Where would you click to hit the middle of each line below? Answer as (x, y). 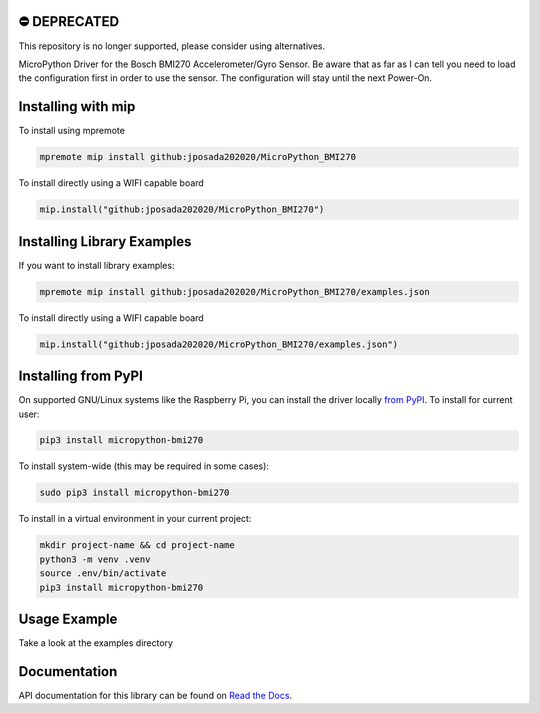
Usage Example (68, 619)
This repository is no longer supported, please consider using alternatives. (171, 46)
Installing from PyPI (81, 376)
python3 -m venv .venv (95, 559)
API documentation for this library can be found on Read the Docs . (155, 695)
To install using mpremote (71, 131)
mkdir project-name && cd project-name (137, 545)
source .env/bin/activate (103, 573)
